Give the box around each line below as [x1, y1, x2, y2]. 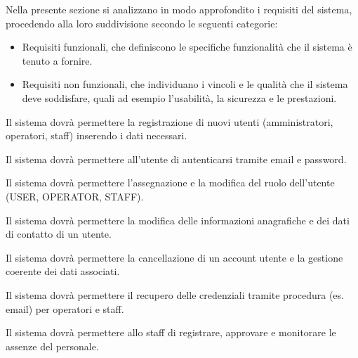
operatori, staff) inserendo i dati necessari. [6, 128, 187, 143]
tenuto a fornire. [22, 53, 93, 68]
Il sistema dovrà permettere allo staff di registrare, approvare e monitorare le [6, 325, 336, 340]
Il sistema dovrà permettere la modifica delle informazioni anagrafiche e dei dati [6, 212, 350, 227]
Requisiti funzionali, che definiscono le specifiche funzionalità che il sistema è [22, 39, 352, 54]
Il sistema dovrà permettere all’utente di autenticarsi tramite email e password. [6, 151, 347, 166]
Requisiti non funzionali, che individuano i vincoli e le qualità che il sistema [22, 77, 348, 91]
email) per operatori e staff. [6, 301, 124, 316]
